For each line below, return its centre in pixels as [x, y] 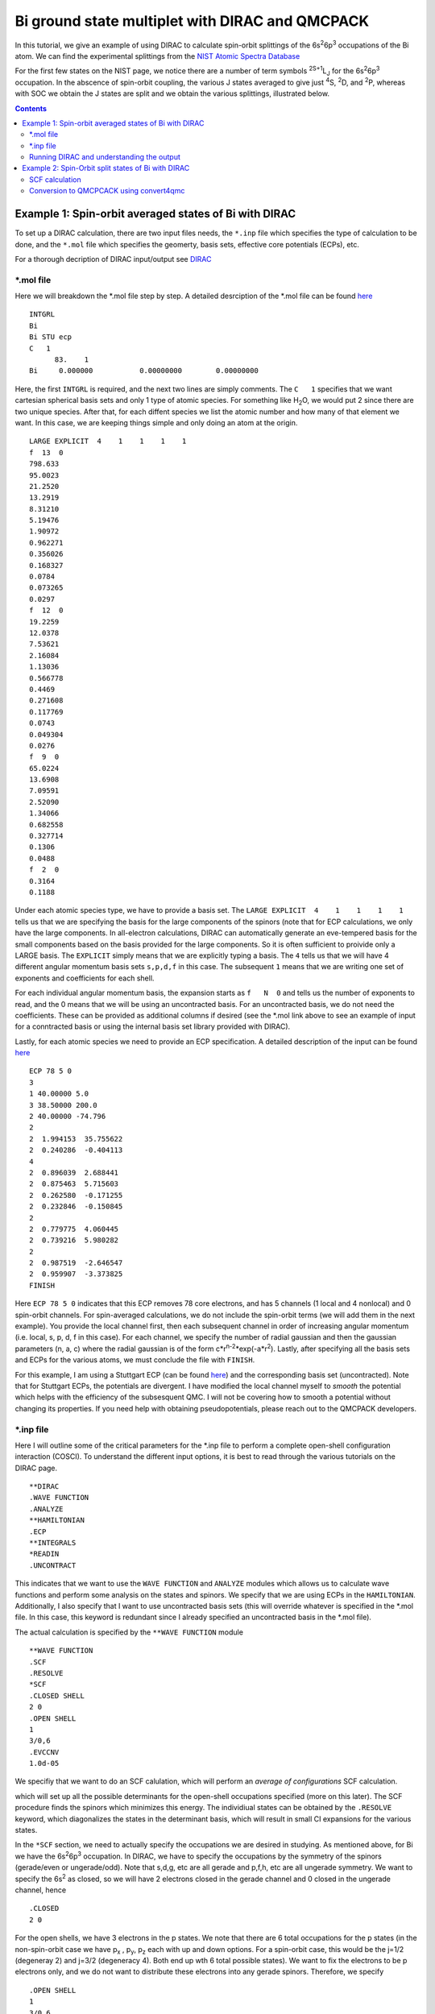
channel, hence [41, 1890]
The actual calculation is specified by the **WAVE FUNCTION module [129, 1632]
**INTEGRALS [53, 1543]
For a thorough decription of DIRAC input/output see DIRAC [113, 259]
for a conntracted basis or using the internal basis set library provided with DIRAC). [153, 1026]
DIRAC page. [36, 1468]
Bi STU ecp [51, 337]
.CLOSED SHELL [57, 1695]
